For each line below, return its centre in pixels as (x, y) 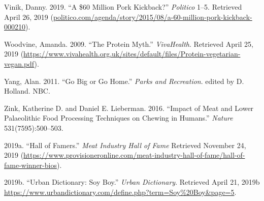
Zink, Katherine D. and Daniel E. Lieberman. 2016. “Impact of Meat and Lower (129, 108)
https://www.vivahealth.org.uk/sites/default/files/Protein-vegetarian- (132, 54)
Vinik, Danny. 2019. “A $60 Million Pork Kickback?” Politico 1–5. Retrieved (123, 7)
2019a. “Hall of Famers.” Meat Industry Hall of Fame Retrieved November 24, (125, 145)
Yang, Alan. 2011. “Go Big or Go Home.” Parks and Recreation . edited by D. (124, 81)
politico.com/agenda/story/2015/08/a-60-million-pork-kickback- (153, 17)
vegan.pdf (19, 63)
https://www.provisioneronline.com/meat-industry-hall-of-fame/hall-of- (134, 155)
